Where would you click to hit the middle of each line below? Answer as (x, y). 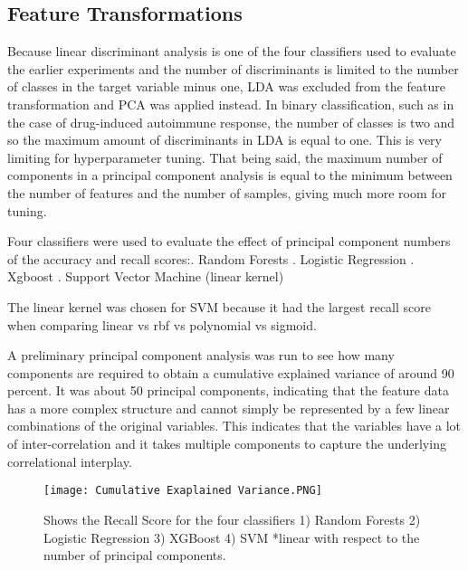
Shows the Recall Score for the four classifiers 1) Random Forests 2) (232, 519)
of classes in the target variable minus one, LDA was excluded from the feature (226, 86)
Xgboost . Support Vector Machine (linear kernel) (146, 276)
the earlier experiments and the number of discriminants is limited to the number (233, 68)
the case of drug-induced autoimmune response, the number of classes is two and (231, 122)
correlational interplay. (70, 461)
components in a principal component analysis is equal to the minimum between (230, 175)
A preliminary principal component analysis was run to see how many (201, 355)
